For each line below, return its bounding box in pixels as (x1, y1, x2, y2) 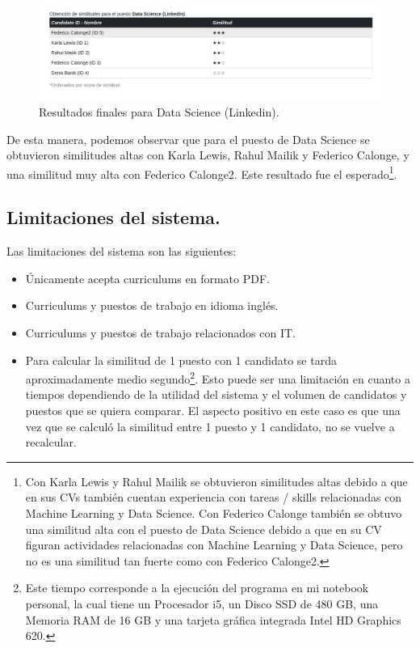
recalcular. (25, 434, 77, 451)
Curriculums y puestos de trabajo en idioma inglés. (25, 297, 279, 314)
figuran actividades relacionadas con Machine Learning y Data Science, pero (25, 536, 403, 553)
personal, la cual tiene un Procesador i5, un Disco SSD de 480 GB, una (25, 595, 379, 612)
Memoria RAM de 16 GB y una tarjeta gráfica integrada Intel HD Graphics (25, 611, 401, 628)
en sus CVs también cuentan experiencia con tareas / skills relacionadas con (25, 489, 402, 506)
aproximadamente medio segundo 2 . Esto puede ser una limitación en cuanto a (25, 368, 410, 387)
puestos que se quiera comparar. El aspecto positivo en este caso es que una (25, 401, 401, 418)
